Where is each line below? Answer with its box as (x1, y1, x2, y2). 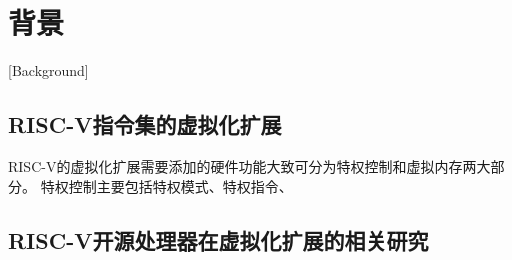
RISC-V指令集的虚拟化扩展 (8, 109, 282, 140)
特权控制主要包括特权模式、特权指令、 (40, 175, 293, 196)
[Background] (8, 60, 89, 81)
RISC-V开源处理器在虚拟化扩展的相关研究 (8, 224, 429, 255)
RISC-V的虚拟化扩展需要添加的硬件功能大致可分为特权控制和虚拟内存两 (8, 155, 477, 176)
